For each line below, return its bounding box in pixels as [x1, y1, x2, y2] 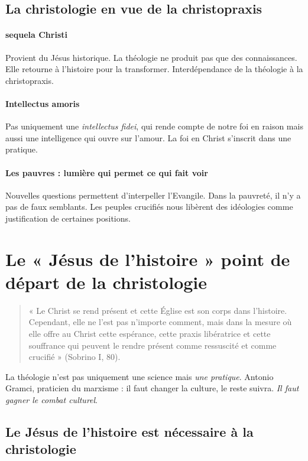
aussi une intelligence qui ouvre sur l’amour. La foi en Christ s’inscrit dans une [5, 131, 291, 144]
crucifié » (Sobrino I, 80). [28, 350, 121, 363]
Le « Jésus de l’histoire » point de [5, 246, 290, 271]
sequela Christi [5, 28, 67, 41]
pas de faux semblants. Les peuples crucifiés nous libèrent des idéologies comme [5, 200, 293, 213]
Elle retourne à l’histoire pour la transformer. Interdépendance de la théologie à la [5, 63, 303, 75]
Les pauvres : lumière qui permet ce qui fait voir [5, 166, 208, 178]
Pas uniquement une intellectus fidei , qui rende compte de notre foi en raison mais [5, 120, 303, 132]
